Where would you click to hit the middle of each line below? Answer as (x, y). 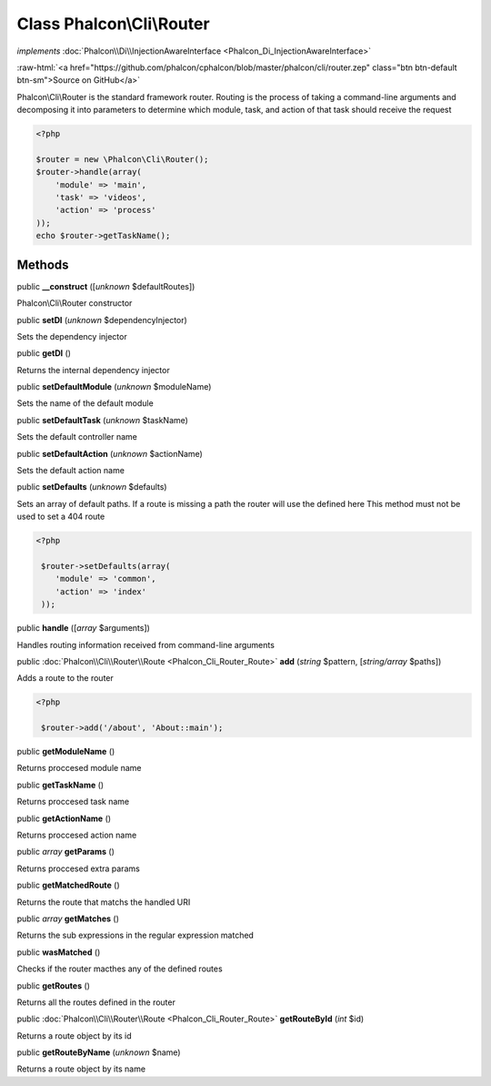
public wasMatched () (59, 952)
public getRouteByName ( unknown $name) (99, 1052)
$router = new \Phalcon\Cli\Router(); (122, 159)
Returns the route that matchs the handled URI (104, 902)
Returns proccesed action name (77, 835)
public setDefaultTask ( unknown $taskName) (102, 420)
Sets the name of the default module (85, 403)
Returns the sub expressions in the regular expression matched (135, 935)
